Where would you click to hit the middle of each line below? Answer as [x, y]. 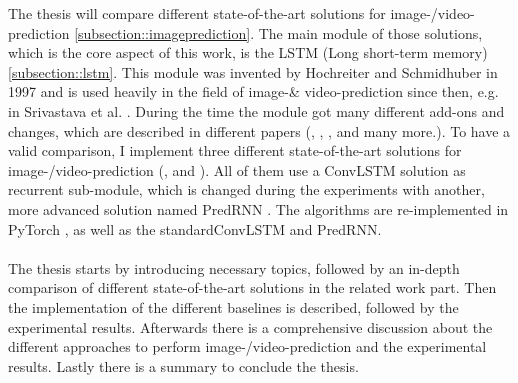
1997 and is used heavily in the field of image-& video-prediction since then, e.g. [253, 91]
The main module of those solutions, [370, 32]
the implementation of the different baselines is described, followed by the [233, 306]
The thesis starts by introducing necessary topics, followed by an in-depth [234, 267]
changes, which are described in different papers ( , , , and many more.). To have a [259, 130]
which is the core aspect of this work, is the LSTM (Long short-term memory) [248, 52]
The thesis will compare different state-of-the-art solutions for [197, 13]
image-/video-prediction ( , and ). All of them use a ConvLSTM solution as [237, 169]
